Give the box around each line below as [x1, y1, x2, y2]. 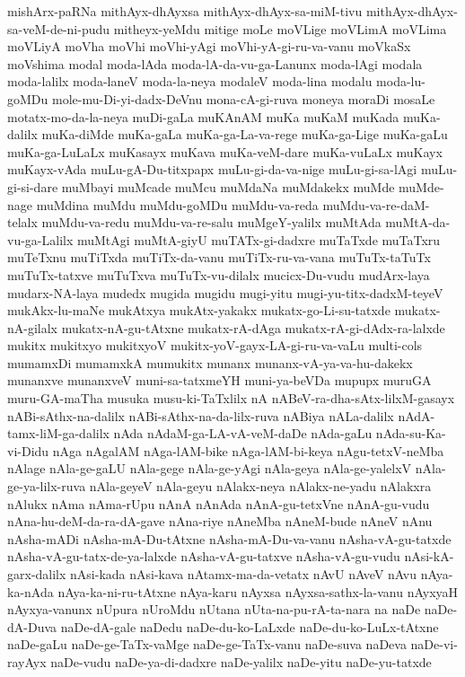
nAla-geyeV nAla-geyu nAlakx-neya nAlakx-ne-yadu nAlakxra [89, 477, 432, 496]
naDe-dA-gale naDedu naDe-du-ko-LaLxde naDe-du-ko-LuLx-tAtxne [60, 617, 439, 636]
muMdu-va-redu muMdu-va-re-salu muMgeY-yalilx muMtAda [41, 213, 382, 232]
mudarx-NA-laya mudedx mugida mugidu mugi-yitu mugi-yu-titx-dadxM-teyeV [7, 283, 443, 302]
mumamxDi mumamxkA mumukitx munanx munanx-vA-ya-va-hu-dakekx [7, 353, 413, 372]
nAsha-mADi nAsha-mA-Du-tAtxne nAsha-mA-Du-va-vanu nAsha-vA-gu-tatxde [7, 529, 452, 548]
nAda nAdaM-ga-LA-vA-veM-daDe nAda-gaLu [113, 424, 373, 443]
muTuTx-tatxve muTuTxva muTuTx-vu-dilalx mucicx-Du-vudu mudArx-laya [7, 265, 430, 284]
